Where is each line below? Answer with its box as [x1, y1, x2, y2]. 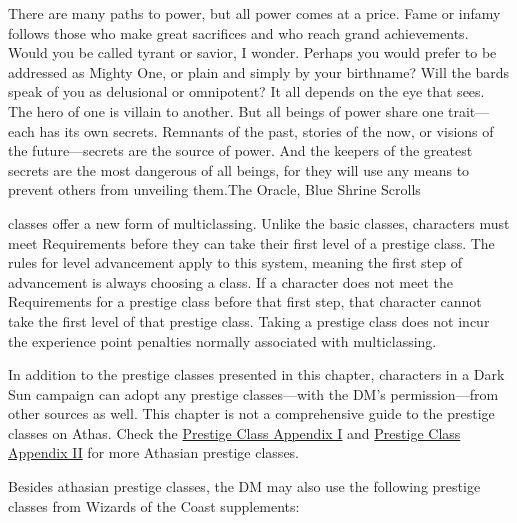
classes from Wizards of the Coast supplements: [8, 495, 300, 516]
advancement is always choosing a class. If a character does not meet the [8, 271, 453, 292]
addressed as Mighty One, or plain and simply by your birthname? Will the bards [8, 61, 510, 82]
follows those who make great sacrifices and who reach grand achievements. [8, 22, 469, 43]
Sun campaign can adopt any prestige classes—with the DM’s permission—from [8, 383, 499, 404]
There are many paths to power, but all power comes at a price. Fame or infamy [8, 3, 501, 23]
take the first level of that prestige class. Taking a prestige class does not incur [8, 310, 490, 331]
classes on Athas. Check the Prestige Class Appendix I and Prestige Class [8, 422, 461, 443]
